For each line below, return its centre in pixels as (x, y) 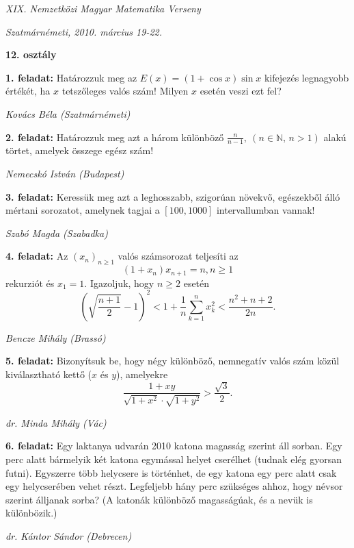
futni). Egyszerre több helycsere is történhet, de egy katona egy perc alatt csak (171, 472)
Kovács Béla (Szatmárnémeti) (68, 113)
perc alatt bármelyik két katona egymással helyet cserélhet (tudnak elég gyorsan (174, 459)
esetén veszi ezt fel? (241, 91)
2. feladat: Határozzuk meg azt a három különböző (115, 137)
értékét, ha (28, 91)
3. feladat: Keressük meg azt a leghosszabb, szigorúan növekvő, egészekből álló (173, 196)
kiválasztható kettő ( (49, 374)
